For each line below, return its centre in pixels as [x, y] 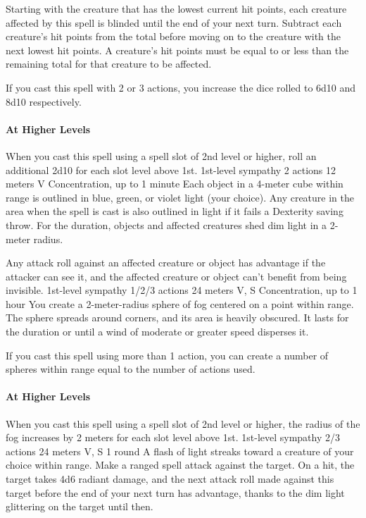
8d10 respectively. [44, 101]
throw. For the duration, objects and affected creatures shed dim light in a [166, 224]
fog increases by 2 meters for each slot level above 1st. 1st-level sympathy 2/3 [173, 437]
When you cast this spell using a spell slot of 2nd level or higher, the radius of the [183, 423]
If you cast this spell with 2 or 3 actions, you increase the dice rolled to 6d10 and [181, 87]
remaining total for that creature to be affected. [109, 64]
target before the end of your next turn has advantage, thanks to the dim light [175, 492]
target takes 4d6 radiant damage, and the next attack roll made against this [170, 479]
